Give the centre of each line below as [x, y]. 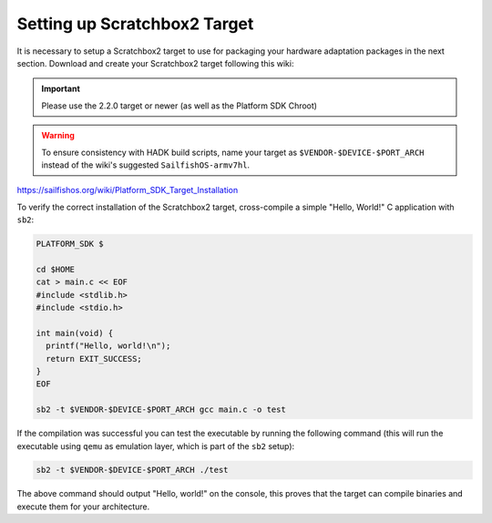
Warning [58, 136]
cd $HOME [56, 269]
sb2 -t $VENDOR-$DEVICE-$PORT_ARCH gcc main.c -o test [161, 410]
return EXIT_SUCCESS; [94, 359]
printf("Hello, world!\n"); [108, 346]
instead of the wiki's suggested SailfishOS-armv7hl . [146, 165]
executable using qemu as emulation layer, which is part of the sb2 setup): [156, 446]
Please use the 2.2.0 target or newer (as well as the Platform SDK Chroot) [179, 106]
